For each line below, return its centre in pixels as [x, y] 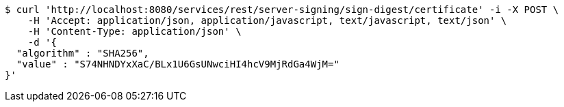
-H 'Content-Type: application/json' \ [134, 31]
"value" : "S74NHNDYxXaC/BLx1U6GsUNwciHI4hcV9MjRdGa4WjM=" [178, 64]
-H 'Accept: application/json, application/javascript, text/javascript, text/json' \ [267, 20]
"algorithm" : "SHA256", [82, 53]
